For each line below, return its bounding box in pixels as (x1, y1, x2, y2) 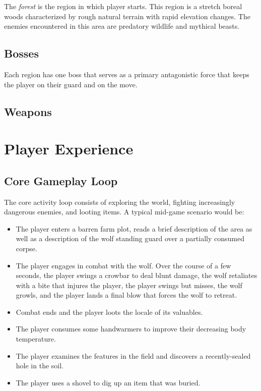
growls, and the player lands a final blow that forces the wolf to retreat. (16, 290, 237, 300)
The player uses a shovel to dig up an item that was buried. (16, 377, 201, 387)
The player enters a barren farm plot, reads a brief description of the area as (16, 223, 252, 234)
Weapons (4, 103, 52, 119)
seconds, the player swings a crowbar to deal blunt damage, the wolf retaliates (16, 270, 257, 281)
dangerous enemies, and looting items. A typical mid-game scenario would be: (4, 206, 244, 217)
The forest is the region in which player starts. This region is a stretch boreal (4, 1, 242, 11)
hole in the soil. (16, 360, 63, 371)
